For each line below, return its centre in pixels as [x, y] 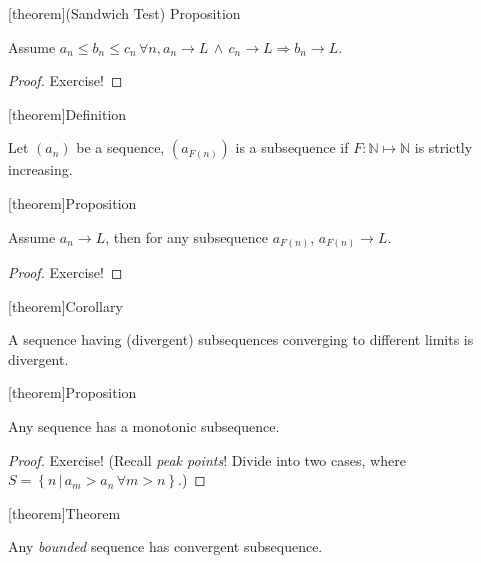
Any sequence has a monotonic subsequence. [144, 426]
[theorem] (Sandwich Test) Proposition [124, 13]
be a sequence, [120, 147]
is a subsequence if [292, 147]
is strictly [443, 147]
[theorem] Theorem [64, 512]
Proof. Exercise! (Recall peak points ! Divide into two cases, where [207, 459]
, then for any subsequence [186, 236]
